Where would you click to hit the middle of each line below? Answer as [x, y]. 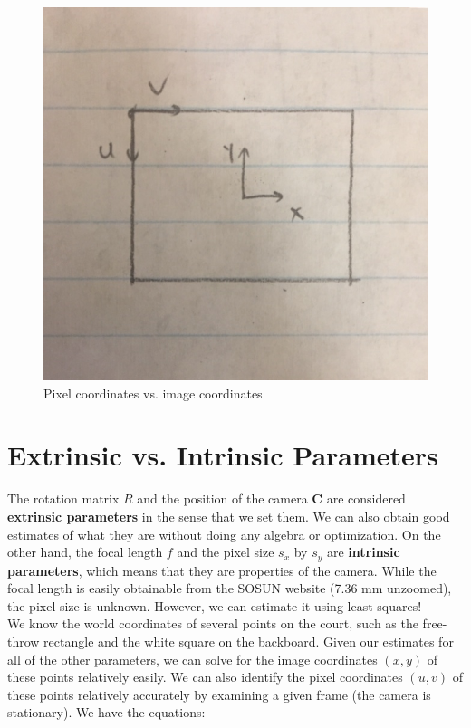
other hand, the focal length [85, 552]
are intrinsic [363, 552]
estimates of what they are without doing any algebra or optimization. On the [224, 534]
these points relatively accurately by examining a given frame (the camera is [219, 694]
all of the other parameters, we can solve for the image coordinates [192, 659]
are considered [366, 498]
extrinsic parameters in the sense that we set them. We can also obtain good [229, 516]
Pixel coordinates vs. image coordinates [153, 393]
